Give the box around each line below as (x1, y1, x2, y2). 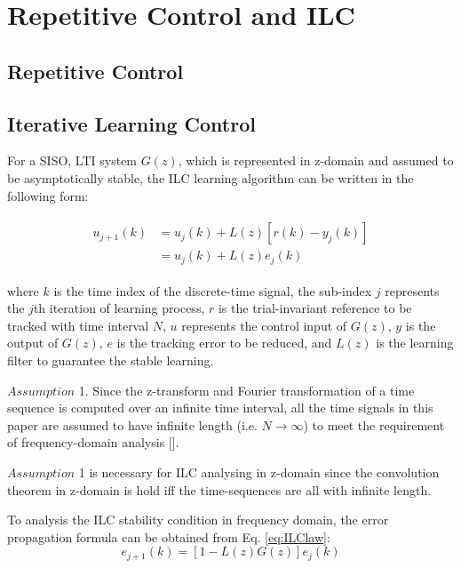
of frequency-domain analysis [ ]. (7, 433, 179, 452)
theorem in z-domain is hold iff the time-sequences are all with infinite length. (7, 480, 432, 499)
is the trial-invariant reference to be (218, 299, 412, 317)
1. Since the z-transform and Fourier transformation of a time (78, 380, 415, 399)
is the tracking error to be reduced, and (116, 333, 332, 352)
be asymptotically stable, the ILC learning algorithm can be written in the (7, 168, 414, 187)
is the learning (376, 333, 454, 352)
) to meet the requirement (303, 415, 445, 434)
